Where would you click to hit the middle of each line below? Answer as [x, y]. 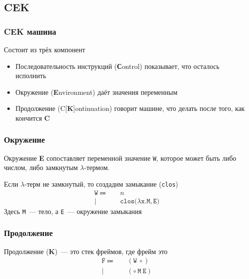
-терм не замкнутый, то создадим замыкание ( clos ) [101, 184]
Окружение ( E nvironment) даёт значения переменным [96, 92]
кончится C [33, 118]
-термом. [97, 167]
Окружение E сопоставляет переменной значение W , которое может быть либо [120, 158]
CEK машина [30, 31]
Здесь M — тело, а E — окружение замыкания [73, 211]
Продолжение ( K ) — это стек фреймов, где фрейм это [86, 251]
